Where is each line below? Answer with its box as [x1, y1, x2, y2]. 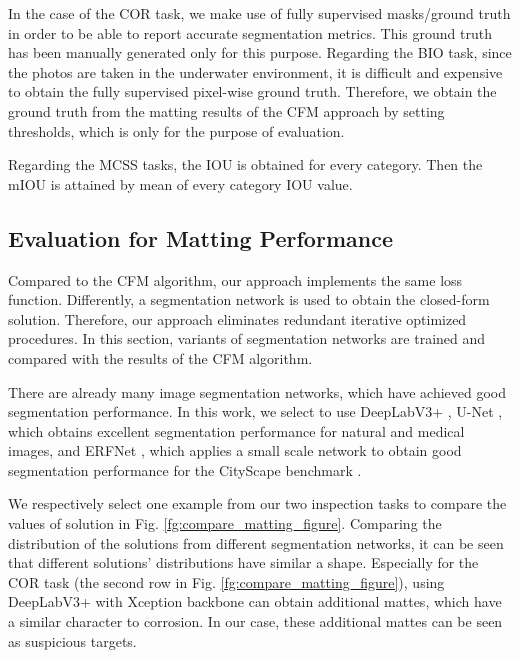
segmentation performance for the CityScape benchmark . [8, 459, 362, 480]
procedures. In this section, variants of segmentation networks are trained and [8, 328, 486, 349]
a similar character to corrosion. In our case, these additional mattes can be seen [8, 611, 503, 632]
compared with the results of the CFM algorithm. [8, 347, 313, 368]
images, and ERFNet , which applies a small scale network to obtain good [8, 440, 462, 461]
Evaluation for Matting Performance [8, 222, 393, 253]
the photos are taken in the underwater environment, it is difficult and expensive [8, 61, 503, 82]
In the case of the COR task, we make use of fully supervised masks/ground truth [8, 3, 511, 23]
